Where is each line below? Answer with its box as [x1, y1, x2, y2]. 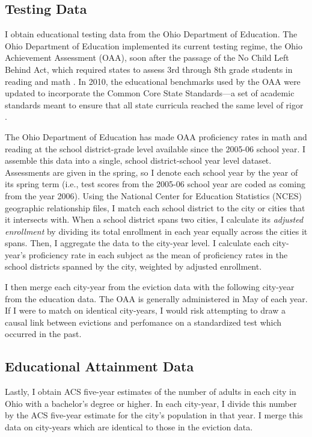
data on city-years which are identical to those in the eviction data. [5, 421, 253, 433]
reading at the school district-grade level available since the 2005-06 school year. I [5, 142, 306, 155]
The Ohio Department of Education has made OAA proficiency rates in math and [5, 130, 307, 143]
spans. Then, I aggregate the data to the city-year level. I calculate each [5, 237, 270, 249]
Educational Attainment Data [5, 357, 194, 376]
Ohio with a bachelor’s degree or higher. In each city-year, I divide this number [5, 397, 297, 409]
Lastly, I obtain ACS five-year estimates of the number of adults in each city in [5, 385, 296, 398]
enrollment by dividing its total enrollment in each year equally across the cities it [5, 225, 308, 237]
